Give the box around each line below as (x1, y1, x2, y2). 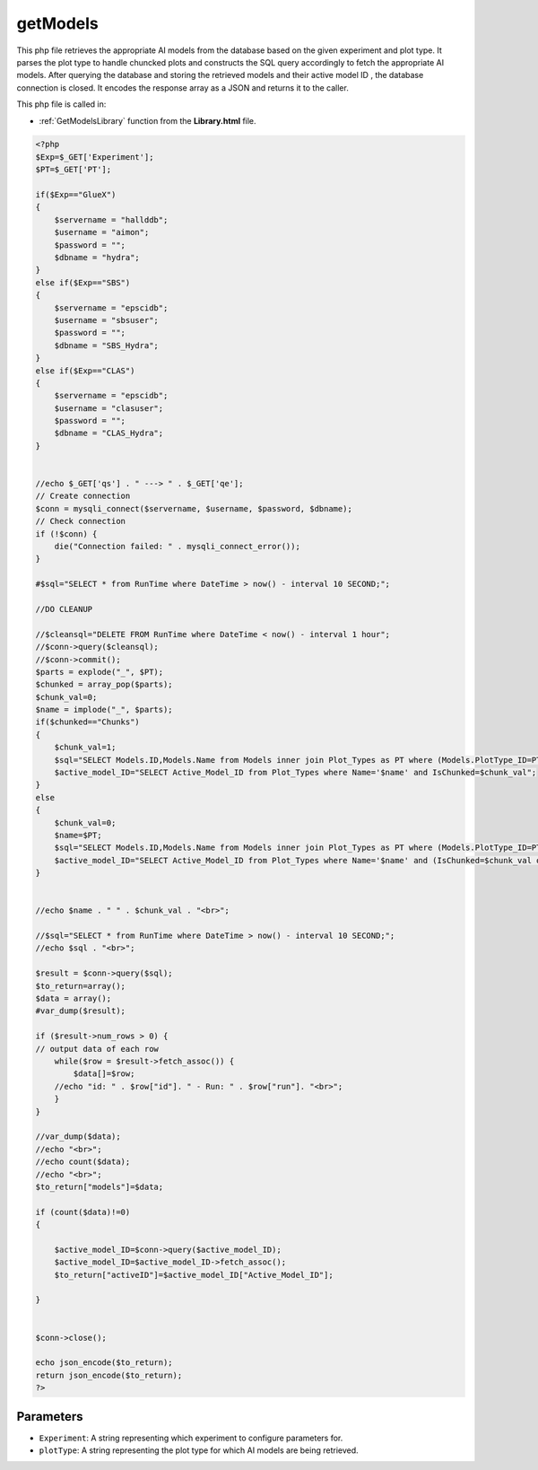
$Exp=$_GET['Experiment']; (35, 152, 154, 162)
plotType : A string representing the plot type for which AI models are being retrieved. (39, 1445, 359, 1456)
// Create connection (35, 491, 131, 502)
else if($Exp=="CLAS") (35, 365, 135, 376)
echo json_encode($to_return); (35, 1358, 174, 1368)
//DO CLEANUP (35, 604, 93, 614)
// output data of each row (35, 1044, 159, 1054)
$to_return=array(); (35, 981, 126, 991)
